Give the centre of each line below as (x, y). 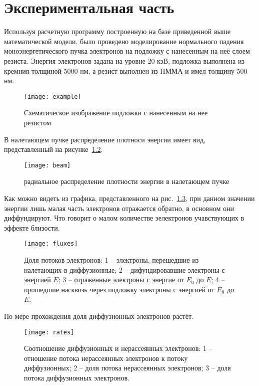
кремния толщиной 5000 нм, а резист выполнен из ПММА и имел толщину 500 (126, 70)
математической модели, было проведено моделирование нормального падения (124, 41)
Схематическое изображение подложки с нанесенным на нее (116, 113)
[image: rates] (49, 332)
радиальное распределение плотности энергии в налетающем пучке (127, 181)
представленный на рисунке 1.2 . (53, 149)
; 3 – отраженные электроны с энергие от (121, 279)
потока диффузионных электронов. (77, 377)
